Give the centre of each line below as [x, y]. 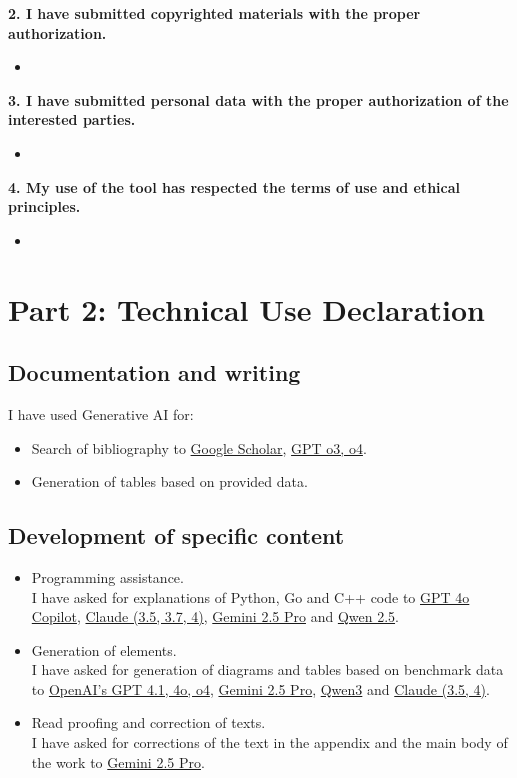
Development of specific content [176, 535]
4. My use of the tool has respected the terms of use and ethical [234, 186]
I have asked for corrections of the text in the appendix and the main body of [269, 742]
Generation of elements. [104, 649]
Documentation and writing [154, 372]
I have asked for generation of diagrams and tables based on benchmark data [267, 669]
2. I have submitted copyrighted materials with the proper [214, 13]
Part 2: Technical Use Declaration [246, 308]
